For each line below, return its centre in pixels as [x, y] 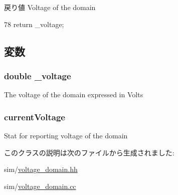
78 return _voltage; [34, 24]
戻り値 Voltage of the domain [50, 7]
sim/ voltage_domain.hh [41, 169]
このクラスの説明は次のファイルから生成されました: [89, 152]
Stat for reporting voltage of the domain [66, 135]
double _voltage [38, 75]
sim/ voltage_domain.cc [40, 186]
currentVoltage [35, 117]
